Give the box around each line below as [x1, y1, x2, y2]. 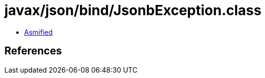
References [4, 45, 62, 57]
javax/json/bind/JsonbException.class [4, 2, 262, 19]
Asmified [24, 27, 53, 36]
